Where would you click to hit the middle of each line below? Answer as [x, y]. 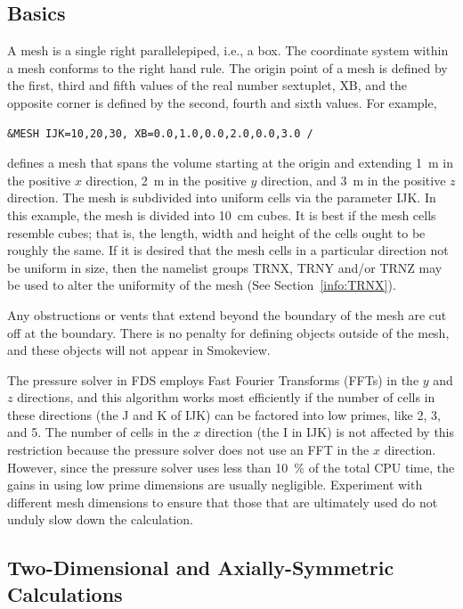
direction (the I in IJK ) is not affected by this [330, 432]
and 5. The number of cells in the [98, 432]
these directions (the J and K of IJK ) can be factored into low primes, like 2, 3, [224, 414]
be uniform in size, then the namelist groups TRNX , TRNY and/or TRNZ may [225, 267]
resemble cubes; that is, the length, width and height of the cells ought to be [216, 232]
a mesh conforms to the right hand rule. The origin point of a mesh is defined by [227, 67]
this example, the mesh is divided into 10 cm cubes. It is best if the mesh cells [222, 214]
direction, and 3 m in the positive [353, 180]
